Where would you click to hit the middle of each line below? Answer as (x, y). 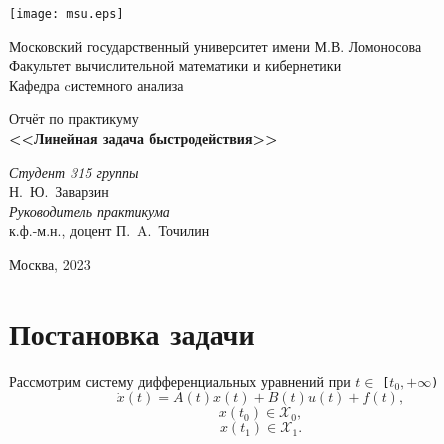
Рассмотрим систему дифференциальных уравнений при (180, 380)
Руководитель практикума (89, 210)
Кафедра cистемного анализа (96, 84)
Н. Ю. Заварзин (59, 191)
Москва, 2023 (50, 264)
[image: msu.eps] (66, 14)
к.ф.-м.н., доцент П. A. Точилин (109, 230)
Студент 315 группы (74, 171)
